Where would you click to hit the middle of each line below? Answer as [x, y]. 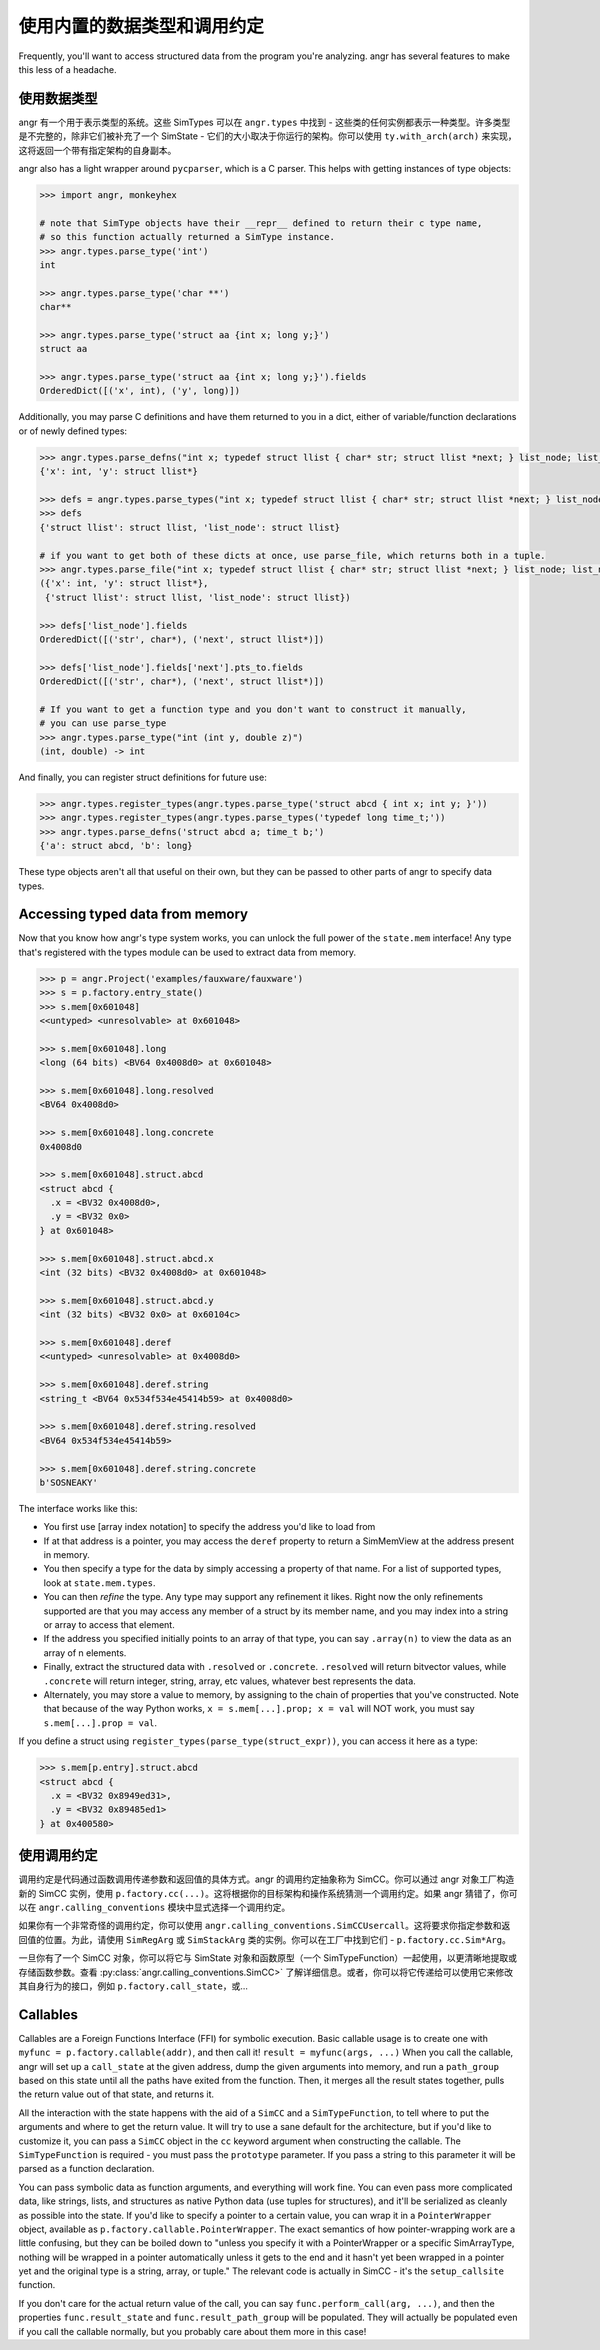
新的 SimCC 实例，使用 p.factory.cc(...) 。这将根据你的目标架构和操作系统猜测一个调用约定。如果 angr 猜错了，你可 [268, 1893]
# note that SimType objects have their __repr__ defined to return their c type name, [261, 223]
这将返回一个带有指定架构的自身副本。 [97, 150]
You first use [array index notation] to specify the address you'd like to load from [209, 1527]
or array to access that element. [109, 1624]
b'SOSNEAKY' [69, 1482]
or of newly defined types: [73, 431]
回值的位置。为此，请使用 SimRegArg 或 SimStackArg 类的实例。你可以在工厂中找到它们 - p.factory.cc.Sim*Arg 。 [265, 1939]
